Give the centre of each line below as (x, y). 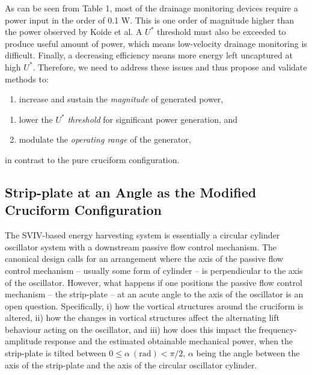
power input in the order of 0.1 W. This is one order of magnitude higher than (150, 20)
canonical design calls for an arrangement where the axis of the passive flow (144, 259)
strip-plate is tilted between (56, 353)
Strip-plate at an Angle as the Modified (131, 192)
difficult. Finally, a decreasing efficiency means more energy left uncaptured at (149, 55)
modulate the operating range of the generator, (105, 139)
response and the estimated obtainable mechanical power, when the (169, 341)
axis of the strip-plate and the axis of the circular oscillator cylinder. (131, 364)
